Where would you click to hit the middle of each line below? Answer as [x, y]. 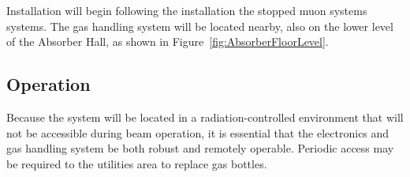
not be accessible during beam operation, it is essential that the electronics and [198, 132]
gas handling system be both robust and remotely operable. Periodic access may [200, 148]
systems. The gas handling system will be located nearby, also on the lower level [200, 26]
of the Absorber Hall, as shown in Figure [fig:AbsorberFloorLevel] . [168, 41]
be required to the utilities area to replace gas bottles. [137, 163]
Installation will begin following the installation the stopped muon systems [187, 10]
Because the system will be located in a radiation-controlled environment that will [205, 117]
